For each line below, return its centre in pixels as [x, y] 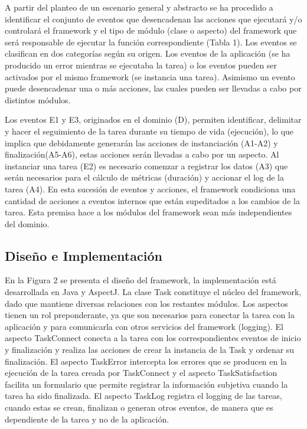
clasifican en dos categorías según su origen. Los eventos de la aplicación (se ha [148, 53]
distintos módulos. [38, 99]
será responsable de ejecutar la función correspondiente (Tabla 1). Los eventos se [151, 42]
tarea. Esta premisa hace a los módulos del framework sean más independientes [148, 212]
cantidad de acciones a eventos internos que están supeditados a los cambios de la [152, 200]
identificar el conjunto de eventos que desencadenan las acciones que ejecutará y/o [153, 19]
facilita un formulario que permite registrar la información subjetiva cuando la [146, 384]
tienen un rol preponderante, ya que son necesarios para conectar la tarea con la [150, 315]
